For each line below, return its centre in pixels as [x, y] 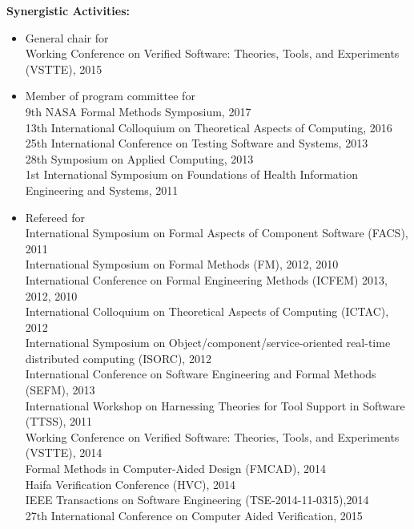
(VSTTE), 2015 [64, 69]
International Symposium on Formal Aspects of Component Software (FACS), [217, 233]
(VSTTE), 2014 [64, 452]
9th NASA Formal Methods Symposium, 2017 [138, 111]
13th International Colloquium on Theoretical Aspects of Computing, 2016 [209, 127]
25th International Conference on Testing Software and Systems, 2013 [197, 143]
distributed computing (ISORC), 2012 [118, 358]
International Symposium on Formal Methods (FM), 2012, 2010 [182, 264]
